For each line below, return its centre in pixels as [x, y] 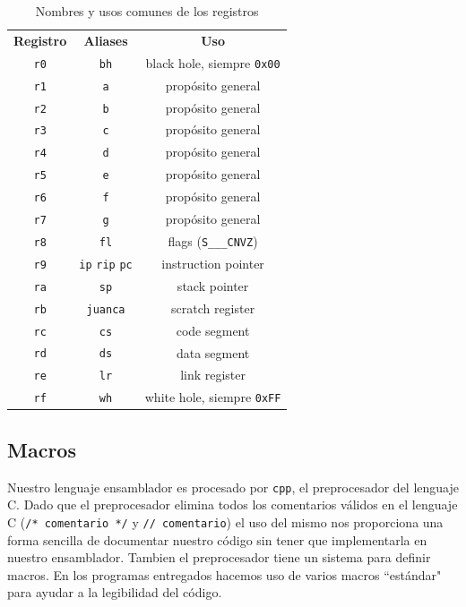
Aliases [106, 40]
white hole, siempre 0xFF [213, 397]
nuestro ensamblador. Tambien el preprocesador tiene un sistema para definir [219, 557]
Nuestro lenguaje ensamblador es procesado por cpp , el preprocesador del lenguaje [233, 487]
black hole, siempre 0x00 [213, 62]
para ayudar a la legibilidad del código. [115, 592]
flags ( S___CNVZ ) [213, 240]
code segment [213, 330]
